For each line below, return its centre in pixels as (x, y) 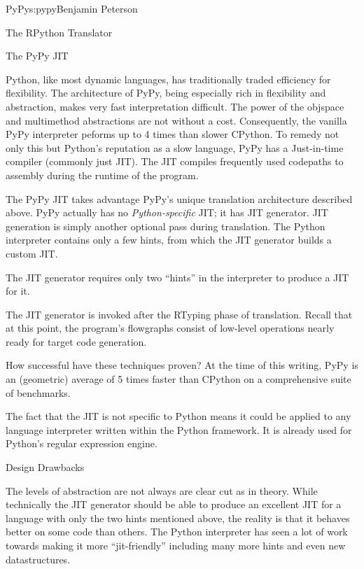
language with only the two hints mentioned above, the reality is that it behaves (178, 518)
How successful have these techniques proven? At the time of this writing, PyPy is (182, 365)
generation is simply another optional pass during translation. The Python (166, 226)
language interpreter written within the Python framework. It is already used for (179, 429)
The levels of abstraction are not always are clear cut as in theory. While (162, 490)
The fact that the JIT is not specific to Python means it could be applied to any (178, 416)
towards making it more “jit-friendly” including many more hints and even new (176, 545)
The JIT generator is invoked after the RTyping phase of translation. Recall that (179, 314)
